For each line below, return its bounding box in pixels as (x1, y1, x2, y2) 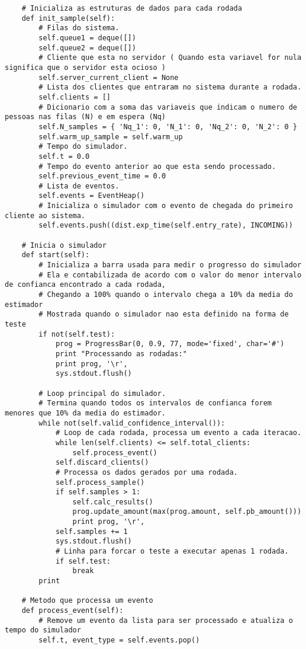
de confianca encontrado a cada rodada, (5, 280, 166, 289)
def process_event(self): (21, 606, 124, 615)
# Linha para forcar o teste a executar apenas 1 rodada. (55, 547, 289, 556)
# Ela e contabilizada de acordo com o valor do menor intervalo (38, 270, 302, 279)
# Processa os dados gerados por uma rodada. (55, 468, 238, 477)
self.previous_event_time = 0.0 (38, 172, 166, 181)
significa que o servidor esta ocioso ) (5, 63, 166, 72)
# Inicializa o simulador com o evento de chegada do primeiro (38, 202, 293, 210)
